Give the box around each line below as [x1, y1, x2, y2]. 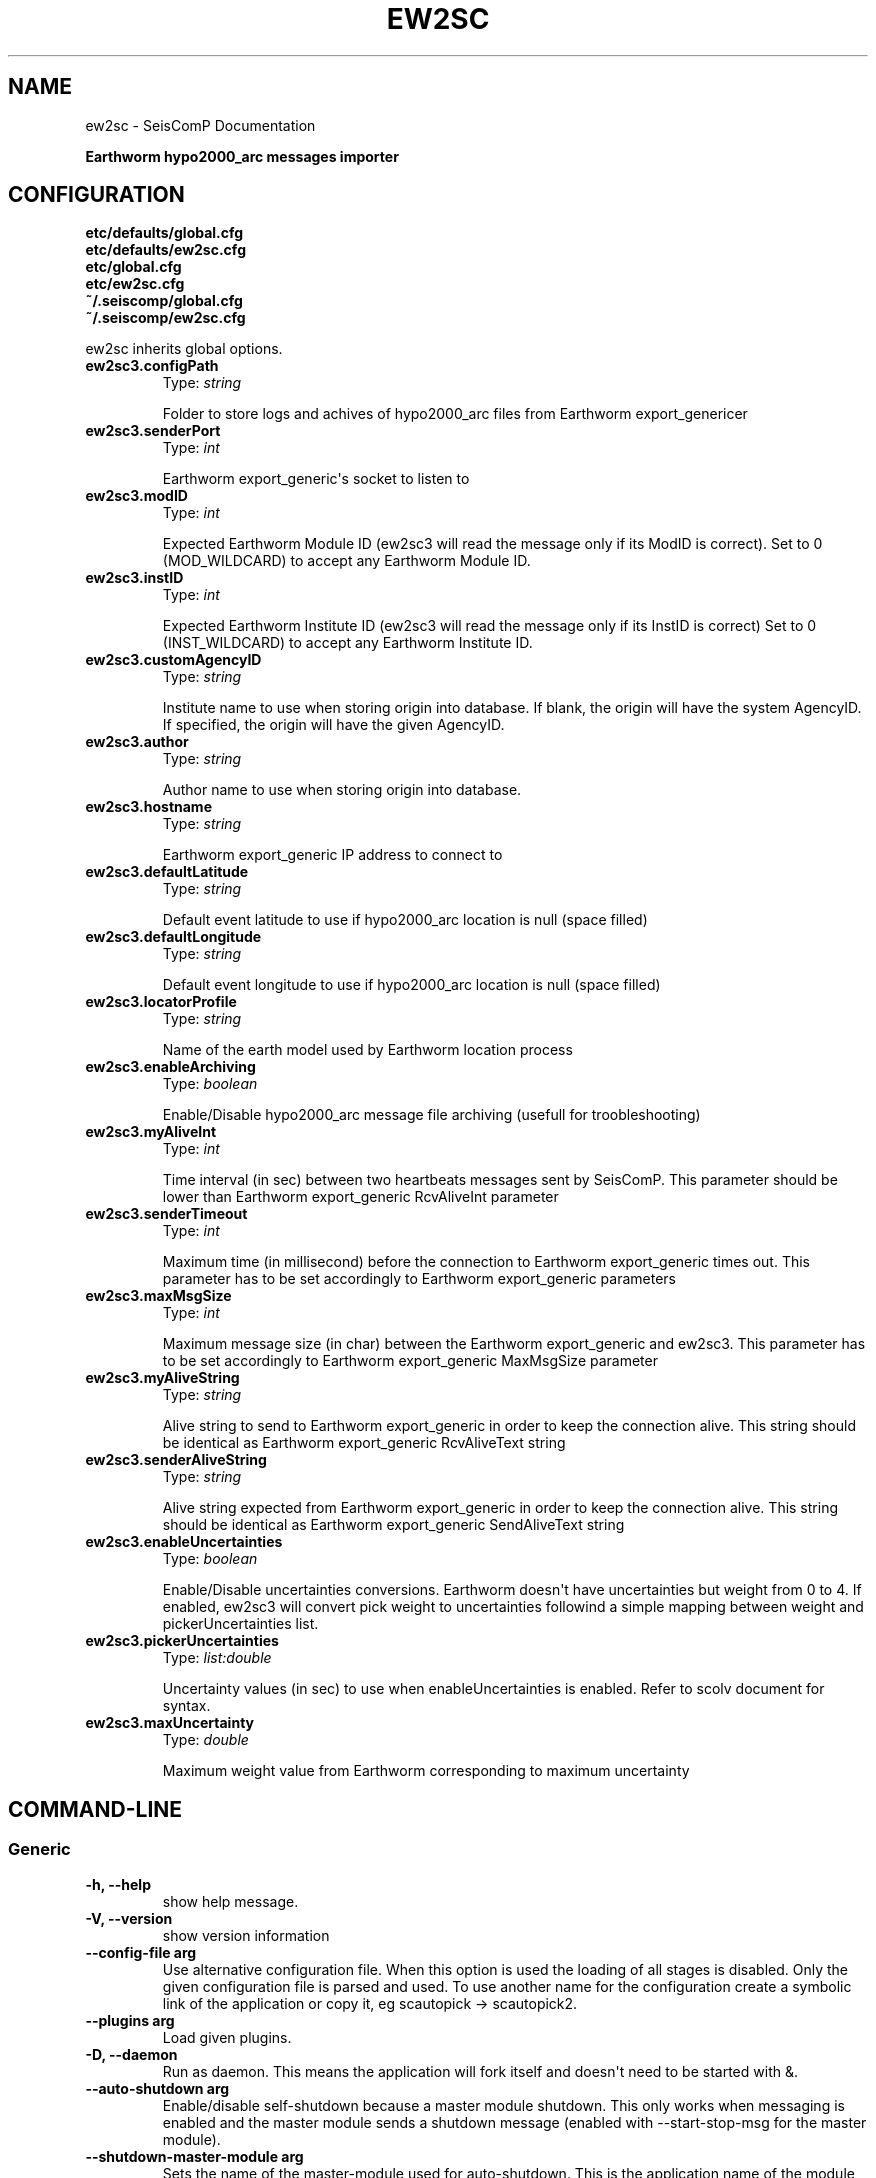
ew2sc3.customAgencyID [85, 651, 262, 669]
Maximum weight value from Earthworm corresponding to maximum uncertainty [162, 1762, 690, 1780]
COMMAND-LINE [8, 1796, 183, 1822]
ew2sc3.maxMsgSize [85, 1287, 232, 1305]
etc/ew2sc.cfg [85, 275, 185, 293]
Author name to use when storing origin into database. [162, 781, 522, 799]
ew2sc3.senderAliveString [85, 1451, 267, 1469]
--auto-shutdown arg [85, 2079, 230, 2097]
